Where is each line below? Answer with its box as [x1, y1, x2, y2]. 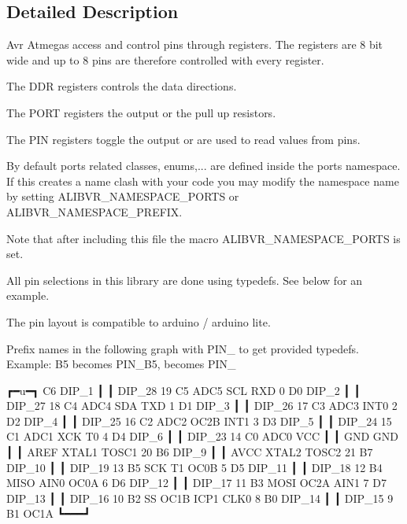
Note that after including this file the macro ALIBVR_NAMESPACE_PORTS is [6, 230, 401, 246]
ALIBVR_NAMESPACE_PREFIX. [6, 203, 183, 220]
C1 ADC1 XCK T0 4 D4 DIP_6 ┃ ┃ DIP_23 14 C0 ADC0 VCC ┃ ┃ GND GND [6, 428, 398, 445]
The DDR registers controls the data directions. [6, 78, 237, 94]
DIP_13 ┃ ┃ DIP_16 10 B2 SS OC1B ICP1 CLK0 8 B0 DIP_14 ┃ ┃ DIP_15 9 [6, 489, 394, 506]
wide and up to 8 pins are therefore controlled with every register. [6, 51, 324, 68]
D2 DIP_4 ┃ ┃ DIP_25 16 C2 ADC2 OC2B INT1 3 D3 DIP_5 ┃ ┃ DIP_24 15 [6, 412, 392, 429]
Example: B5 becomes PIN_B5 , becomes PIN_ [6, 356, 236, 372]
